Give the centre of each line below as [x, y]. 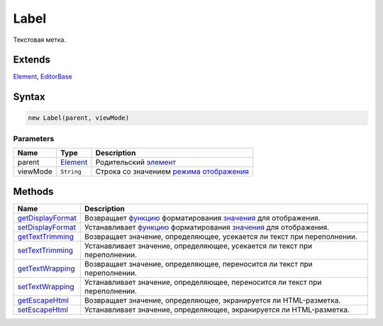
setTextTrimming [45, 250]
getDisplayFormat [47, 218]
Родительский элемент [136, 162]
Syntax [29, 97]
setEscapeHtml [43, 310]
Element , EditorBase [43, 77]
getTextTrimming [46, 236]
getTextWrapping [46, 268]
